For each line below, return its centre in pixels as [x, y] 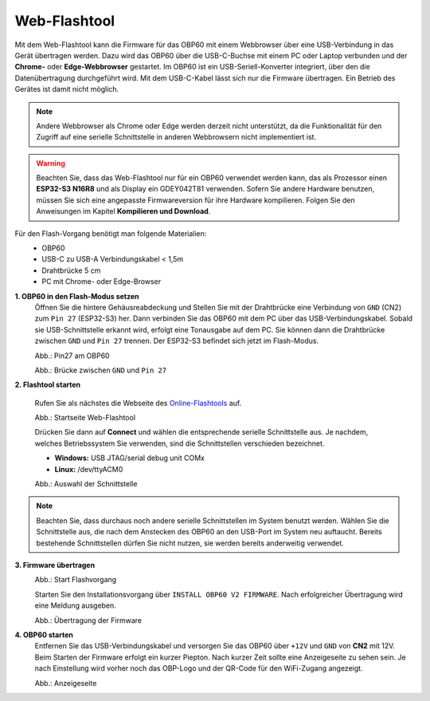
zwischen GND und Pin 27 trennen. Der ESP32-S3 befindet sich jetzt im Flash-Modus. [176, 341]
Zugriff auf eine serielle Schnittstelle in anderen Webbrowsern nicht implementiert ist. [176, 137]
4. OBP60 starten [44, 635]
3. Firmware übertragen [55, 565]
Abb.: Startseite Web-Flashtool [85, 418]
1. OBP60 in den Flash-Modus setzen [77, 296]
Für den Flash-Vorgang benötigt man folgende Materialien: [111, 233]
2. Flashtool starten [48, 385]
